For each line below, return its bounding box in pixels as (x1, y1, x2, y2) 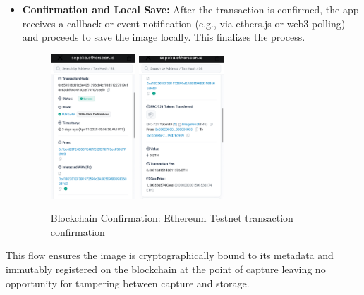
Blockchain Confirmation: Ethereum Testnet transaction (50, 211, 293, 225)
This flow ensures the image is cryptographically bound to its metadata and (6, 248, 334, 263)
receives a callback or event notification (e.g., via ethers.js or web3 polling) (22, 15, 346, 30)
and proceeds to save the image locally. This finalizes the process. (22, 30, 305, 44)
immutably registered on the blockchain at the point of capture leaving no (6, 262, 326, 277)
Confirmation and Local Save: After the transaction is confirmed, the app (22, 2, 359, 16)
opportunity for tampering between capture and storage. (6, 275, 250, 290)
